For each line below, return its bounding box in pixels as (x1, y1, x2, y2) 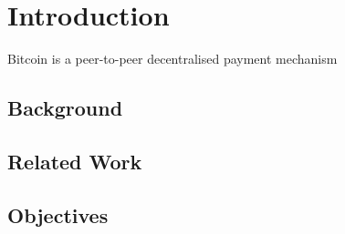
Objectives (7, 200, 109, 229)
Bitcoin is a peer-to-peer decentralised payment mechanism (7, 49, 338, 68)
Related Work (7, 147, 142, 175)
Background (7, 94, 123, 122)
